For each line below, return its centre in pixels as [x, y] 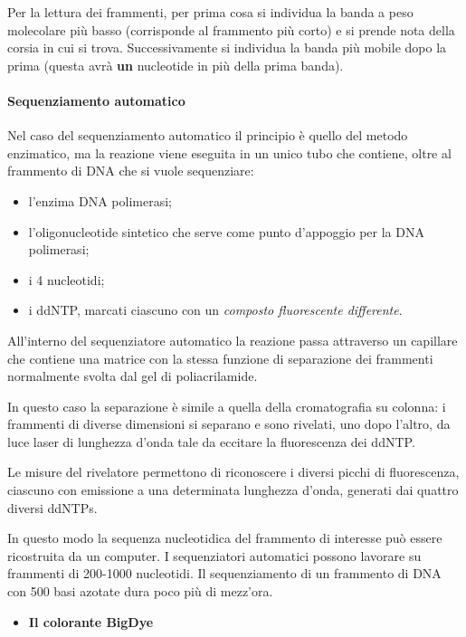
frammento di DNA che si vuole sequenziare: [131, 171]
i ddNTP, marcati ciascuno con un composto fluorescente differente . [215, 310]
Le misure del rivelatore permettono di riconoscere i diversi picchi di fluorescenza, [233, 472]
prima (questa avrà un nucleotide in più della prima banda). [176, 65]
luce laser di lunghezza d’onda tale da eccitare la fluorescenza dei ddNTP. [211, 441]
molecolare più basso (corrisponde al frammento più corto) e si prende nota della [231, 29]
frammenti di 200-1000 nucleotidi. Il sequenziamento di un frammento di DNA [224, 573]
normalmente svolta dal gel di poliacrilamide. [133, 376]
